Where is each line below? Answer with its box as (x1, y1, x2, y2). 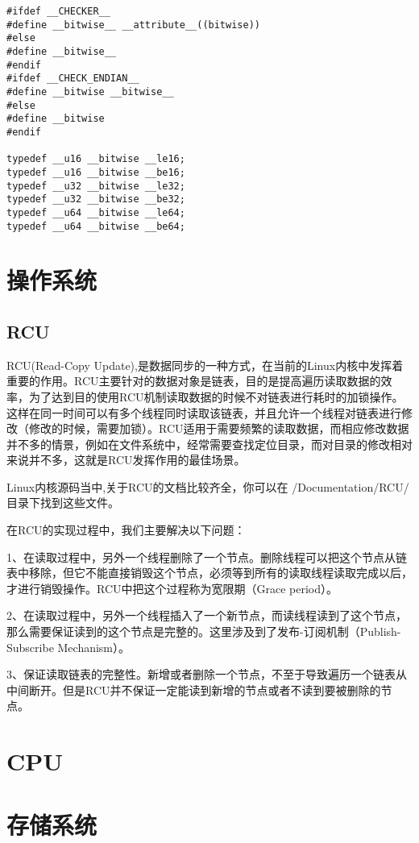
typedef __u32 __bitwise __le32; (6, 180, 185, 192)
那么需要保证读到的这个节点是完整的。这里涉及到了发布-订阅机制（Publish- (6, 623, 401, 640)
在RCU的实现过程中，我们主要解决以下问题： (6, 521, 246, 538)
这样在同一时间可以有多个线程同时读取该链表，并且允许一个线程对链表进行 (6, 404, 401, 421)
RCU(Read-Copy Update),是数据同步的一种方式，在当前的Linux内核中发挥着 (6, 356, 404, 373)
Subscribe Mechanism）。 (6, 638, 131, 655)
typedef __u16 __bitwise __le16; (6, 153, 185, 165)
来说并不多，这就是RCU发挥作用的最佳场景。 (6, 451, 246, 468)
